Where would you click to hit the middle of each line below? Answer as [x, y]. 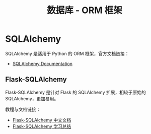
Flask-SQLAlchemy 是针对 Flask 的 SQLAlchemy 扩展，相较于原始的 [75, 92]
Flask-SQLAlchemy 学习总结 [42, 126]
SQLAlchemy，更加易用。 [32, 98]
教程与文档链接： [23, 109]
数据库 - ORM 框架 [85, 10]
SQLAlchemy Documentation [43, 63]
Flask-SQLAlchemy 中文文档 [42, 120]
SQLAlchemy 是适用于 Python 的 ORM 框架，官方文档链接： [67, 53]
